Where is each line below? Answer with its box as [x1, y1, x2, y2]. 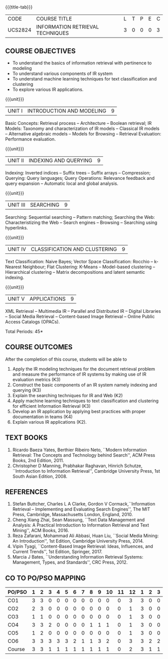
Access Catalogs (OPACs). [5, 319, 60, 325]
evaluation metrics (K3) [12, 376, 61, 382]
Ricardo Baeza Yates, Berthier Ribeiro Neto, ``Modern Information [12, 447, 147, 453]
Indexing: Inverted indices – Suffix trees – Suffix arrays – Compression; [5, 170, 151, 176]
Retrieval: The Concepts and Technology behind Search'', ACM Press [12, 452, 155, 458]
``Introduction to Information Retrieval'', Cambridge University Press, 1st [12, 468, 160, 474]
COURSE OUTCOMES [5, 343, 73, 351]
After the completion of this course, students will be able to [5, 356, 127, 362]
